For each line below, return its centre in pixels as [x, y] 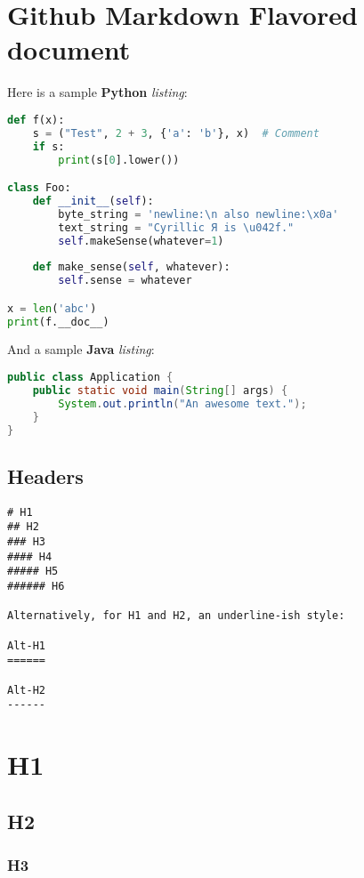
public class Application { [90, 378]
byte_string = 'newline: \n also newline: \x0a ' [198, 214]
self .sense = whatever [125, 281]
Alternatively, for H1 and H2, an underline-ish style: [176, 616]
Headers [45, 475]
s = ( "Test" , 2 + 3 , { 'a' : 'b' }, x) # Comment [176, 133]
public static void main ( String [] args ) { [160, 390]
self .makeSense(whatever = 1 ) [141, 241]
